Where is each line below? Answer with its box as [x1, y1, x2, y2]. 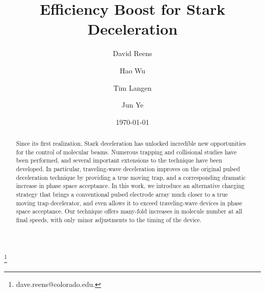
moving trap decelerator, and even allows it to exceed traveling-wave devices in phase [16, 198, 243, 207]
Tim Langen [113, 82, 152, 93]
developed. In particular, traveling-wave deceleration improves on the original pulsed [16, 165, 240, 173]
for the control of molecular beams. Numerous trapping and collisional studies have [16, 147, 237, 156]
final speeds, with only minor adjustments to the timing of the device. [16, 215, 202, 224]
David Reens [113, 48, 152, 59]
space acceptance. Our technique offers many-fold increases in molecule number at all [16, 207, 243, 216]
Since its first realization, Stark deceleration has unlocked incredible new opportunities [16, 139, 246, 148]
